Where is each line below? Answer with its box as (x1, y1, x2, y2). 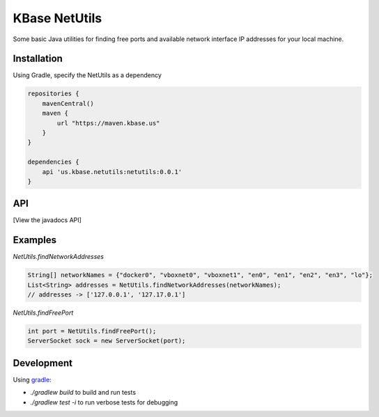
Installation (13, 53, 63, 65)
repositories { (27, 90, 79, 97)
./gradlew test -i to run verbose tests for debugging (30, 398, 178, 407)
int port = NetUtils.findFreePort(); (27, 327, 157, 336)
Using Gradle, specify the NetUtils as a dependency (13, 71, 162, 79)
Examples (13, 234, 57, 246)
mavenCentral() (42, 100, 94, 107)
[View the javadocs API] (13, 216, 82, 224)
